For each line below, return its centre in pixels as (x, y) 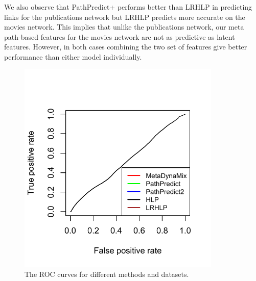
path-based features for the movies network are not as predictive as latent (120, 36)
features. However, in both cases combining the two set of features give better (126, 47)
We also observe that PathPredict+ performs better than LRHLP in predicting (128, 7)
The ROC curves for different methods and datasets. (107, 274)
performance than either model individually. (73, 56)
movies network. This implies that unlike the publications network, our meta (124, 27)
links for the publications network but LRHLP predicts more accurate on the (125, 17)
